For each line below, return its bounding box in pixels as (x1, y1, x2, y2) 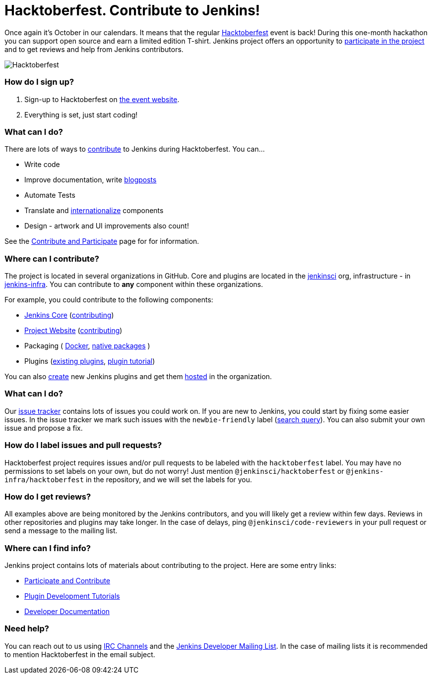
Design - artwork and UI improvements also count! (24, 222, 189, 230)
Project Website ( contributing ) (24, 326, 123, 335)
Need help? (4, 623, 49, 634)
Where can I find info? (4, 543, 91, 553)
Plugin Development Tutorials (24, 592, 120, 600)
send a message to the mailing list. (4, 526, 118, 535)
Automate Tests (24, 191, 75, 200)
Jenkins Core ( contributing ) (24, 311, 114, 319)
